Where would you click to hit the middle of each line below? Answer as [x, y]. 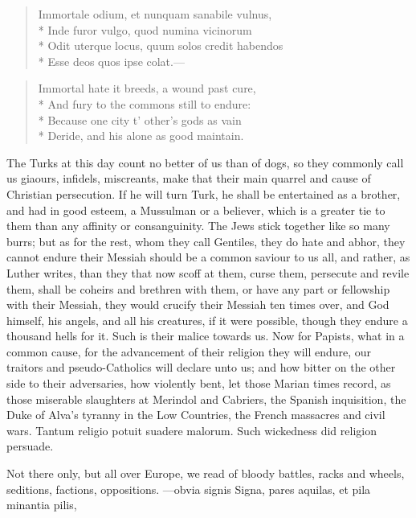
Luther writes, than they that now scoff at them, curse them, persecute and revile [208, 272]
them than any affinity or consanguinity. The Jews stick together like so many [198, 226]
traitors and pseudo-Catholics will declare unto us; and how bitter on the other [201, 367]
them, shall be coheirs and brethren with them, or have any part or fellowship [198, 288]
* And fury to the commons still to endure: [145, 103]
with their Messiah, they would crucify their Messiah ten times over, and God [198, 304]
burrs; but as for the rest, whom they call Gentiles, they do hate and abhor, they [206, 241]
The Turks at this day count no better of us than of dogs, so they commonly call [205, 162]
